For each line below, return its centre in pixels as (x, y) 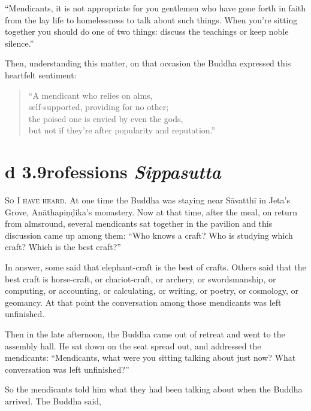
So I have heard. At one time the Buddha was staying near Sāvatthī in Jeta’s (147, 200)
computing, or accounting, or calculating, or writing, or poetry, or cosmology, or (152, 290)
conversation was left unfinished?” (67, 369)
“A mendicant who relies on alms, (90, 95)
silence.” (19, 43)
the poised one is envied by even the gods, (106, 118)
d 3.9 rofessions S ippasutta (113, 172)
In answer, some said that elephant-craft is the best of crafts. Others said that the (155, 267)
